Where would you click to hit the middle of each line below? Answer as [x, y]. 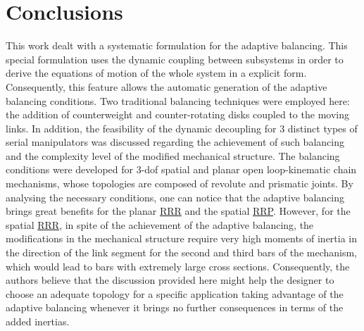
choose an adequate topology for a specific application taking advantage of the [175, 293]
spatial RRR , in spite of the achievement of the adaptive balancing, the [160, 224]
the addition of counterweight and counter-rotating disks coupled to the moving [177, 114]
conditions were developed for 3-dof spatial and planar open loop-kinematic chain [181, 169]
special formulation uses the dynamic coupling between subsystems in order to [175, 59]
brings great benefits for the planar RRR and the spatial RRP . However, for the [178, 211]
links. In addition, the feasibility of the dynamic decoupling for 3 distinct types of [182, 128]
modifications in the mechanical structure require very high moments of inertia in [182, 238]
